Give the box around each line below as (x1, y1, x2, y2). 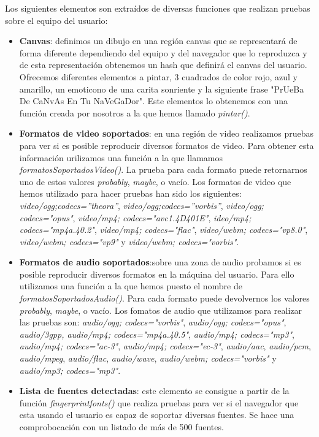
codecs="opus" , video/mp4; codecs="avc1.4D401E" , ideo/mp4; (19, 211, 252, 224)
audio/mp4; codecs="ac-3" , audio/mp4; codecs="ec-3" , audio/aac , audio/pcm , (19, 340, 311, 352)
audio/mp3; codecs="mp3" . (19, 363, 121, 376)
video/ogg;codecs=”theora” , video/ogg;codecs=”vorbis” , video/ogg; (19, 199, 264, 211)
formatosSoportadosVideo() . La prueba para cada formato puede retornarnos (19, 163, 307, 176)
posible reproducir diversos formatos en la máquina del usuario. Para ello (19, 267, 294, 280)
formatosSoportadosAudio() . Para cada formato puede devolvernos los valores (19, 292, 310, 305)
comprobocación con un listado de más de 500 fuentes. (19, 420, 224, 433)
